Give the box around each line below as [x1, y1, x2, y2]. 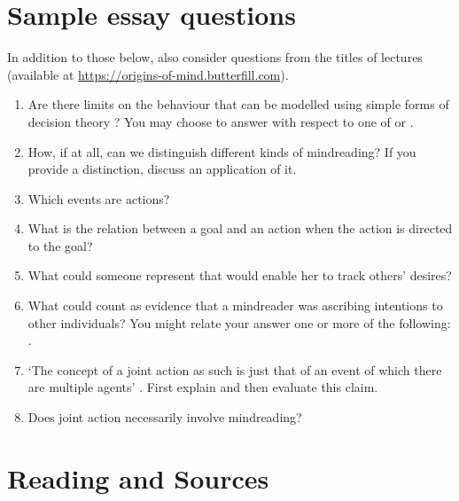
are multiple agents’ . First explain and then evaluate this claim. [27, 378, 378, 396]
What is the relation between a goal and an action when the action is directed [27, 219, 453, 238]
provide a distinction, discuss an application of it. [27, 160, 297, 178]
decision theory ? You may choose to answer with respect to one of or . [27, 112, 414, 130]
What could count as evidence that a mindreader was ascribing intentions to [27, 296, 443, 315]
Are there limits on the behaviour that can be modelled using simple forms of [27, 95, 449, 114]
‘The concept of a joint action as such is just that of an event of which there [27, 360, 442, 379]
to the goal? [27, 236, 93, 254]
